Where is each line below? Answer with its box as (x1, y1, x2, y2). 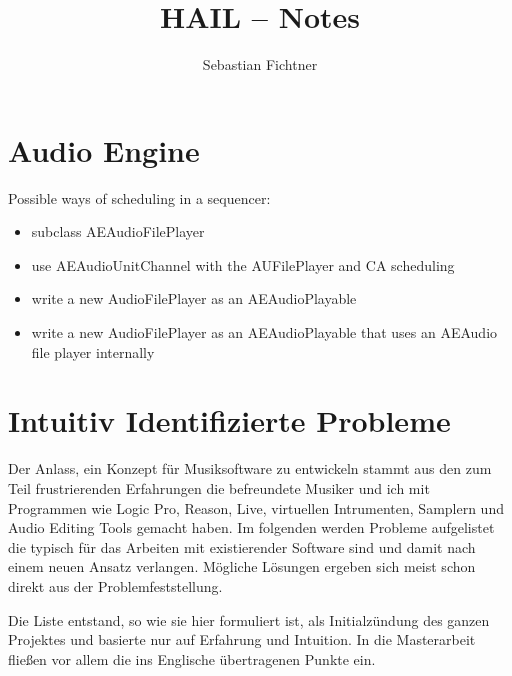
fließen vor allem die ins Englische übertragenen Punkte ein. (8, 648, 376, 669)
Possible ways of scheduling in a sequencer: (8, 187, 271, 208)
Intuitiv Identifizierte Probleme (8, 400, 451, 441)
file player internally (31, 341, 155, 362)
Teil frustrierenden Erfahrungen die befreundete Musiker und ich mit (8, 477, 430, 498)
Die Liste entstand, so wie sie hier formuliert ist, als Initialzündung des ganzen (8, 609, 490, 630)
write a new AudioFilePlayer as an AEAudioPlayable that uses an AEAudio (31, 322, 498, 343)
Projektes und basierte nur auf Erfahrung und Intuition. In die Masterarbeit (8, 629, 476, 650)
